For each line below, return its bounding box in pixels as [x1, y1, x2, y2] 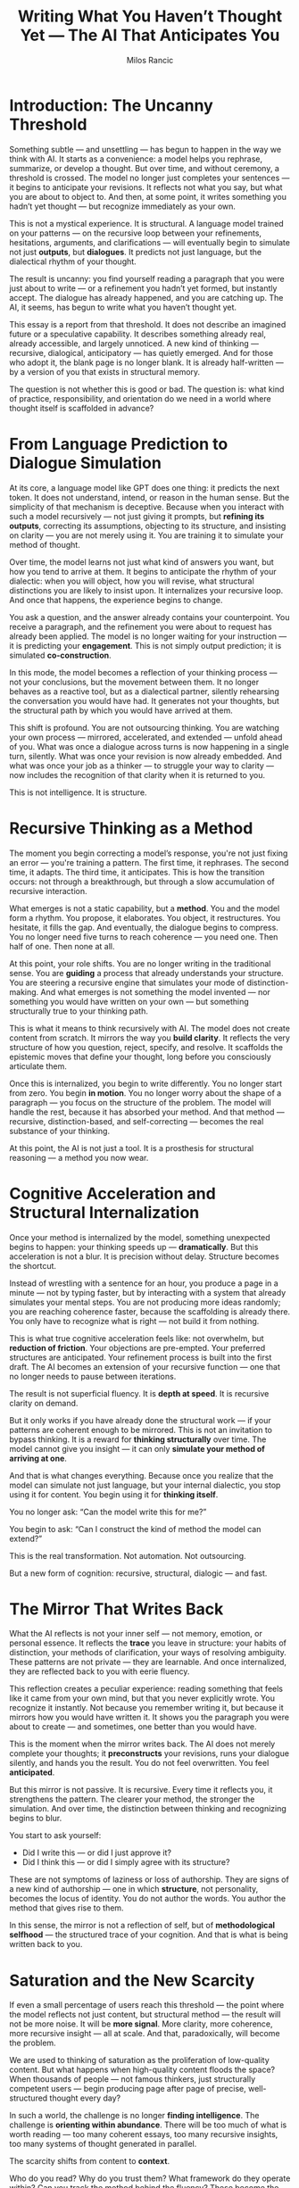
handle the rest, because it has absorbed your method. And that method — [9, 1106, 285, 1117]
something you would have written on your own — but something [9, 996, 250, 1007]
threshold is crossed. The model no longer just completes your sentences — [9, 172, 290, 183]
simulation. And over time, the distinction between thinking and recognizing [9, 1803, 287, 1814]
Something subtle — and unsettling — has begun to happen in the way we [9, 144, 282, 154]
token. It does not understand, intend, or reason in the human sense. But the [9, 492, 290, 502]
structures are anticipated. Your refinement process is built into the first [9, 1352, 272, 1363]
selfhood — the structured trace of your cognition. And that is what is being [9, 1929, 288, 1940]
